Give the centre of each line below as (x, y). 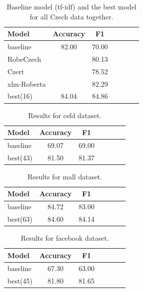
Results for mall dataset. (65, 176)
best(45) (20, 280)
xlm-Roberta (27, 83)
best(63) (20, 219)
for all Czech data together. (72, 16)
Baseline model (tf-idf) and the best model (71, 6)
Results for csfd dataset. (65, 115)
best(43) (20, 157)
